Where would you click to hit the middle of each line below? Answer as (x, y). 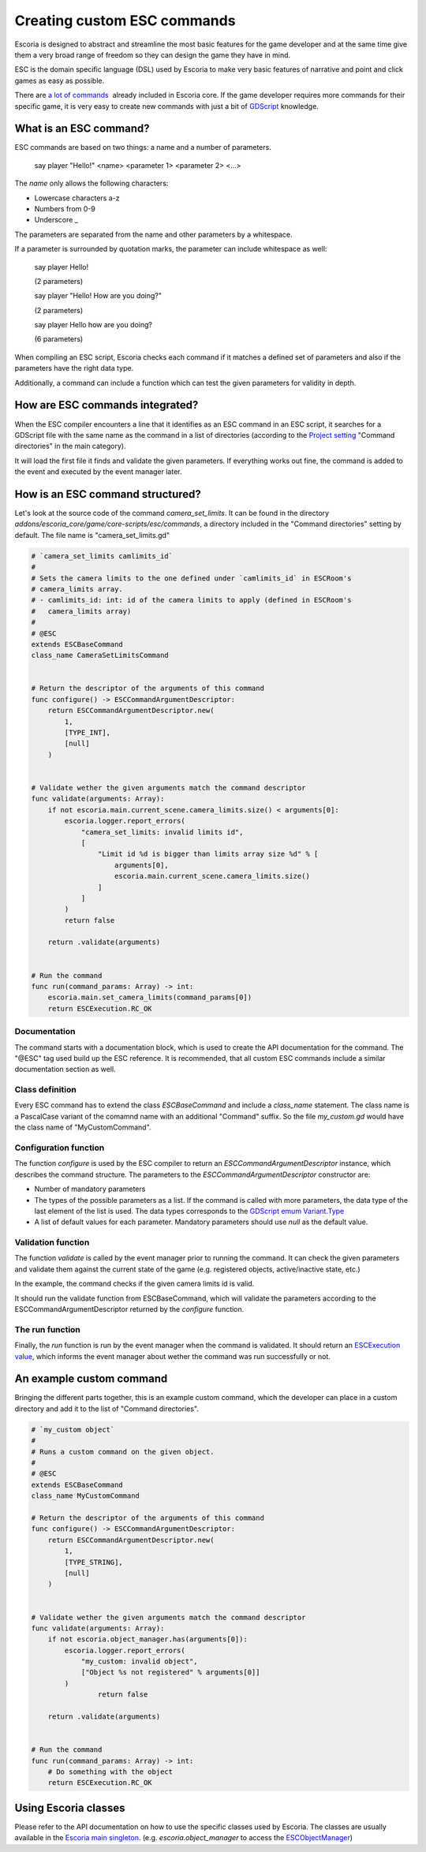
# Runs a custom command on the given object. (123, 1452)
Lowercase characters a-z (77, 198)
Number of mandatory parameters (90, 1189)
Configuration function (60, 1148)
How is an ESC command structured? (108, 494)
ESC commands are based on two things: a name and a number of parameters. (143, 147)
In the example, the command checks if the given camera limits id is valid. (135, 1284)
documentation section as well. (65, 1070)
